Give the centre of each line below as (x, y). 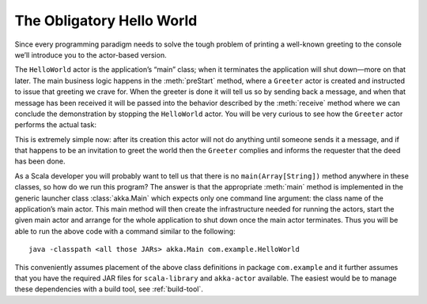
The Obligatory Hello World (106, 21)
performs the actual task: (55, 125)
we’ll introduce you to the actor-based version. (91, 54)
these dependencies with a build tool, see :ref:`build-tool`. (109, 289)
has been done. (40, 161)
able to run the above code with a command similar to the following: (125, 231)
